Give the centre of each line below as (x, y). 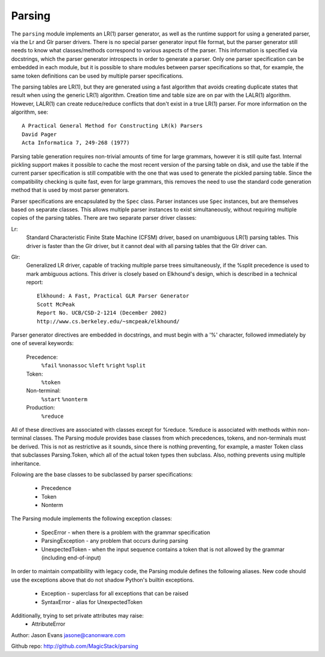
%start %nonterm (64, 399)
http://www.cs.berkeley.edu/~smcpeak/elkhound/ (108, 321)
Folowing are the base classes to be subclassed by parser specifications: (102, 474)
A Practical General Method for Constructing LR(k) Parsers (112, 126)
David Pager (39, 134)
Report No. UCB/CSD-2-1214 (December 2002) (102, 313)
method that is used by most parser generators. (70, 190)
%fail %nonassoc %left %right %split (94, 366)
